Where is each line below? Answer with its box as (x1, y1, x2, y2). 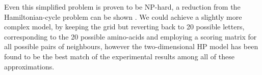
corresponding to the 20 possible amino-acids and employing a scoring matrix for (4, 31, 257, 42)
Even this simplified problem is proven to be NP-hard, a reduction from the (4, 2, 241, 12)
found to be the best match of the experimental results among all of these (4, 51, 234, 61)
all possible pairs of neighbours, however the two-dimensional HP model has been (4, 41, 258, 52)
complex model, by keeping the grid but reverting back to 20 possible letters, (4, 21, 245, 32)
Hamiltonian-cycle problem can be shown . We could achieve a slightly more (4, 11, 242, 22)
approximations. (4, 61, 55, 71)
